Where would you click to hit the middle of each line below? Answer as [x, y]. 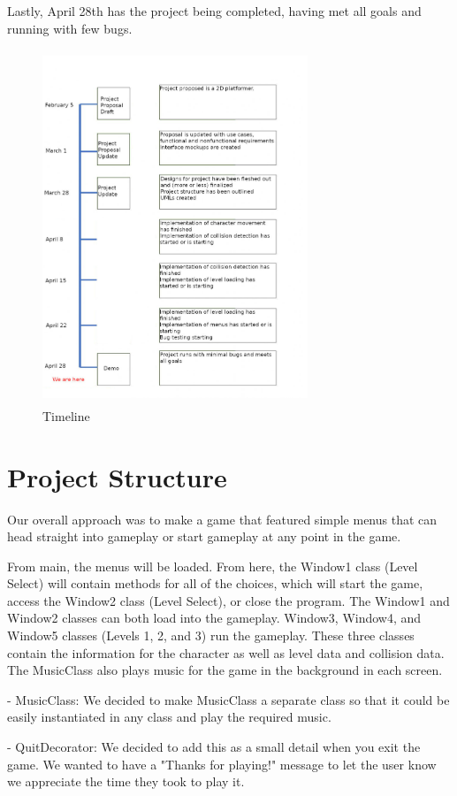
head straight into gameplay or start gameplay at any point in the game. [204, 536]
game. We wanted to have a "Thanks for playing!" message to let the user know [222, 764]
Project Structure [117, 476]
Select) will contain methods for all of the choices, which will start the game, [215, 583]
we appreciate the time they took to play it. [126, 781]
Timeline [66, 415]
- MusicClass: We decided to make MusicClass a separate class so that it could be [228, 699]
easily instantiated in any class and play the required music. [169, 717]
